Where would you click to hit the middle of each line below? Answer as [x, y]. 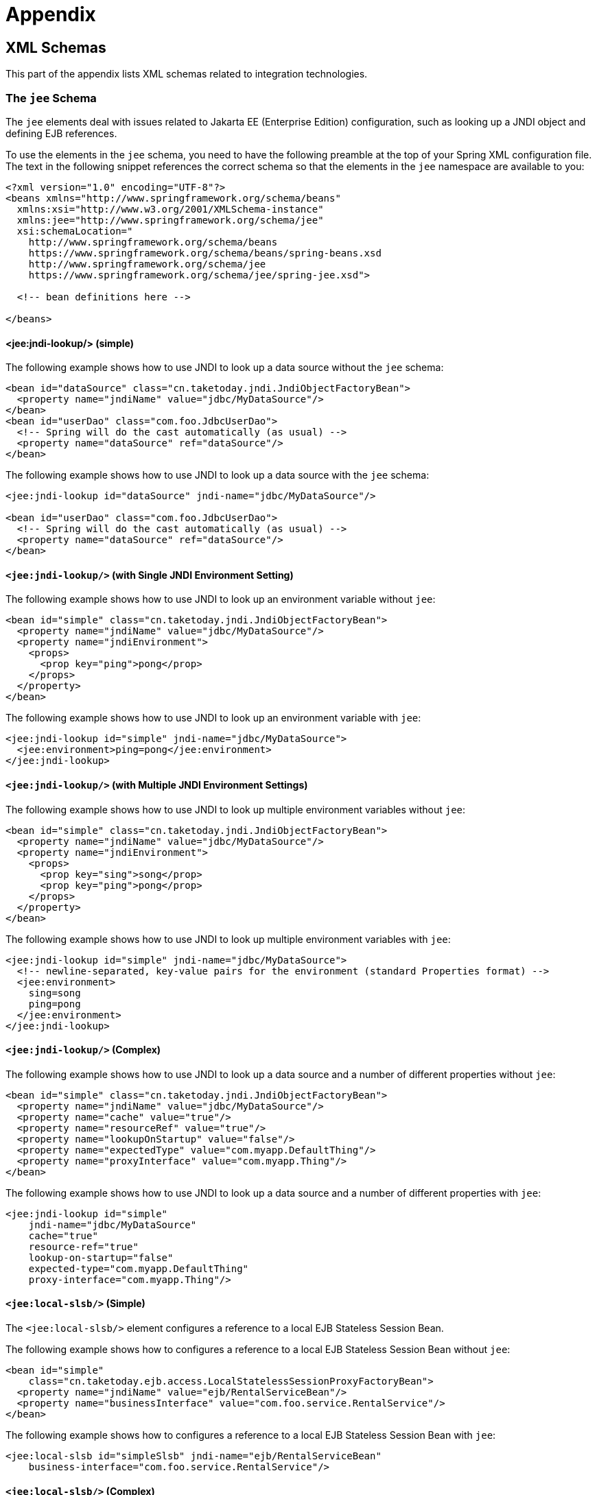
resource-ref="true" [83, 1246]
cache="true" [63, 1235]
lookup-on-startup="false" [101, 1257]
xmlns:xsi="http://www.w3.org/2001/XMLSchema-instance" [170, 209]
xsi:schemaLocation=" [75, 231]
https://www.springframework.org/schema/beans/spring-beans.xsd [205, 253]
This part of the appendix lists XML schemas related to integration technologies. [187, 74]
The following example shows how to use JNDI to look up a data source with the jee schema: [218, 475]
